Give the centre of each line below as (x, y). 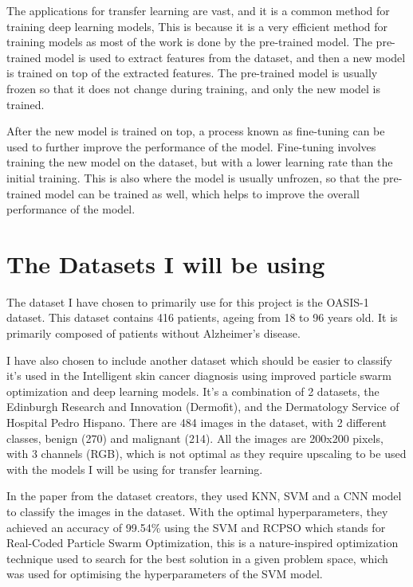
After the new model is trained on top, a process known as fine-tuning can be (196, 131)
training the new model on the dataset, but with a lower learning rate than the (200, 162)
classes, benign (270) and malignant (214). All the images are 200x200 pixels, (195, 438)
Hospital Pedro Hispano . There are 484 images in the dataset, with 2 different (197, 422)
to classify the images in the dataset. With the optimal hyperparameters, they (197, 511)
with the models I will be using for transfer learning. (135, 469)
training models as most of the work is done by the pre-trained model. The (189, 42)
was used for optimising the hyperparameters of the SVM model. (165, 574)
